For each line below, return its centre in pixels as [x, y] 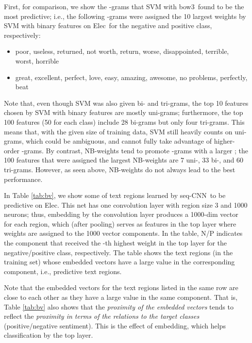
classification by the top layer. [49, 335]
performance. [23, 179]
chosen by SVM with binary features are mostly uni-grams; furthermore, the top [124, 112]
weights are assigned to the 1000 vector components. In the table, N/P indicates [123, 233]
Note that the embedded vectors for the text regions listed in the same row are [121, 287]
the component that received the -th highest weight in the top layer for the [116, 243]
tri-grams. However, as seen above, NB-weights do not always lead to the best [120, 169]
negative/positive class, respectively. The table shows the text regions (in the [118, 252]
